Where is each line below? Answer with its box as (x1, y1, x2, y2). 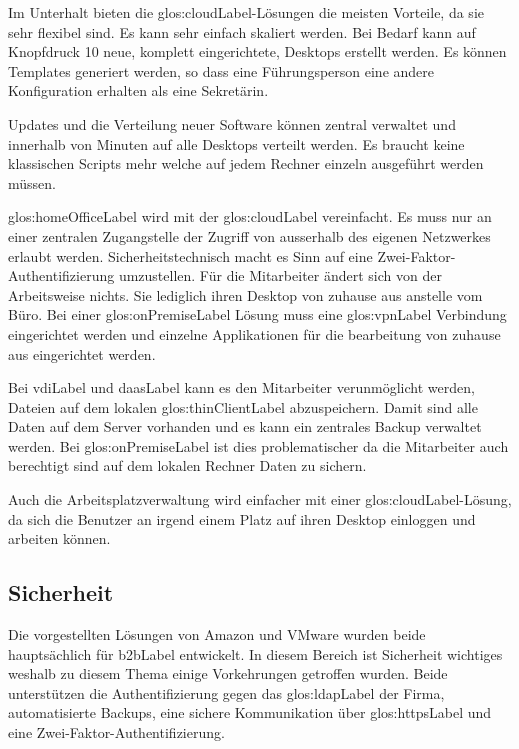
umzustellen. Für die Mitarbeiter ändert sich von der (118, 265, 442, 286)
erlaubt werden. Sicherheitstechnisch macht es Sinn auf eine (8, 245, 373, 266)
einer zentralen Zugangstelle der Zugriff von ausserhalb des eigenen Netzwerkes (8, 225, 491, 246)
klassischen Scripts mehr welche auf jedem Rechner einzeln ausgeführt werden (8, 153, 484, 174)
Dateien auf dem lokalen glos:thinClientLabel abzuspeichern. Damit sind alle (8, 396, 478, 417)
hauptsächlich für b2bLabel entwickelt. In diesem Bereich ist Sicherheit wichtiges (8, 643, 503, 664)
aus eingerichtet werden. (8, 343, 156, 364)
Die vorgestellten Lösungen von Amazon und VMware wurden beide (8, 624, 426, 645)
